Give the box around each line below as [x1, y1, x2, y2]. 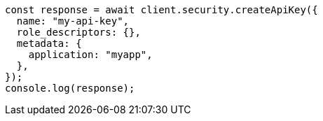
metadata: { [16, 38, 82, 49]
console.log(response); [5, 83, 135, 94]
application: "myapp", [28, 49, 153, 60]
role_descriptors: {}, [16, 27, 141, 38]
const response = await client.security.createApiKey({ [5, 4, 318, 15]
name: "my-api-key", [16, 15, 130, 27]
